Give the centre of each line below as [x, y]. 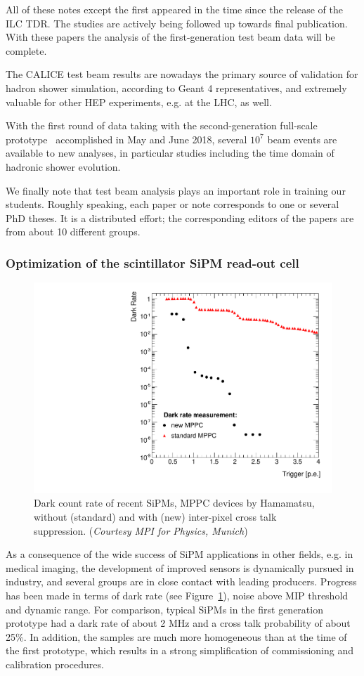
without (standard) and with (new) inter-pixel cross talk [155, 516]
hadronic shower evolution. [63, 166]
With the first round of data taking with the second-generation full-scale [162, 125]
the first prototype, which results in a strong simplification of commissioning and [180, 650]
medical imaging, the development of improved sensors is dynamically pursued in [180, 567]
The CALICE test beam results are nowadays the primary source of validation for [182, 74]
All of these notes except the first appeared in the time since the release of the [174, 9]
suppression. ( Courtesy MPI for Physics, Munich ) [141, 530]
